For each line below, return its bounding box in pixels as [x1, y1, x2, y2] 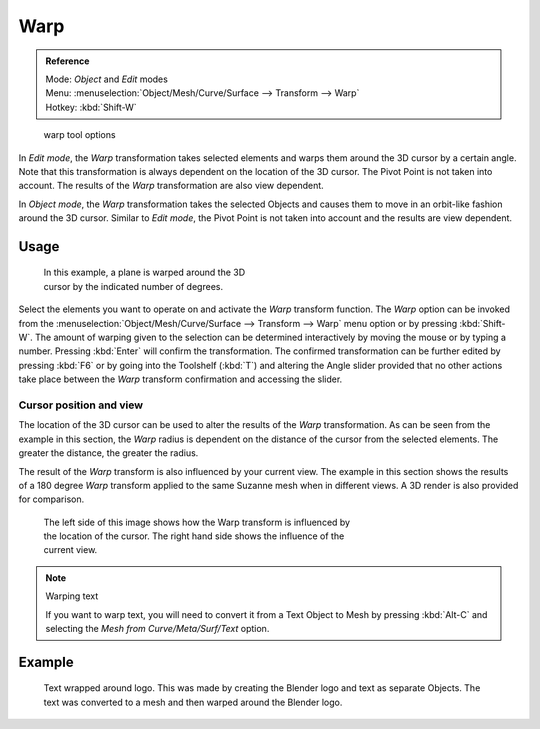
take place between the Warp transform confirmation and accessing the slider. [18, 373, 343, 385]
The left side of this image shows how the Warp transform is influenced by [43, 516, 350, 528]
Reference [45, 55, 90, 67]
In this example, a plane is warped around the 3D [43, 266, 246, 279]
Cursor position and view [18, 398, 144, 412]
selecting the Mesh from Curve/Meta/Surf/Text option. [45, 623, 270, 635]
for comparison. [18, 493, 85, 505]
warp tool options [43, 129, 116, 141]
